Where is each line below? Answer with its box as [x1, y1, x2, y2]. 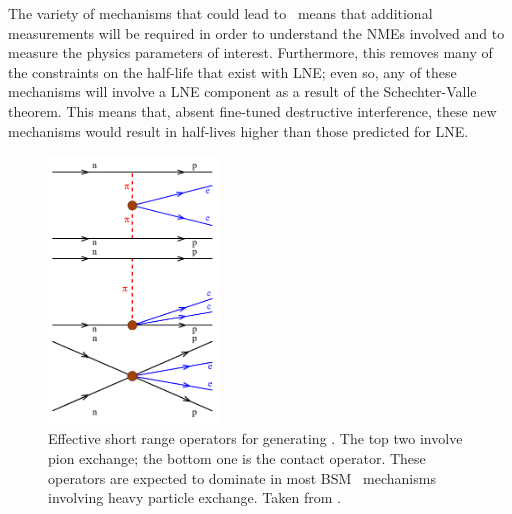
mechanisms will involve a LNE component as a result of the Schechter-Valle [8, 81, 477, 102]
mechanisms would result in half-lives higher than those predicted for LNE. [8, 120, 469, 141]
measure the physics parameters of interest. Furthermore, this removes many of [8, 42, 493, 63]
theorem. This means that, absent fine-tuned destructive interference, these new [8, 100, 497, 121]
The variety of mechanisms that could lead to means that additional [8, 3, 433, 23]
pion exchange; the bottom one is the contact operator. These [48, 448, 426, 469]
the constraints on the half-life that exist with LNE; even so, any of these [8, 61, 457, 82]
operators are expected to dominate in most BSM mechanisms [48, 467, 436, 488]
